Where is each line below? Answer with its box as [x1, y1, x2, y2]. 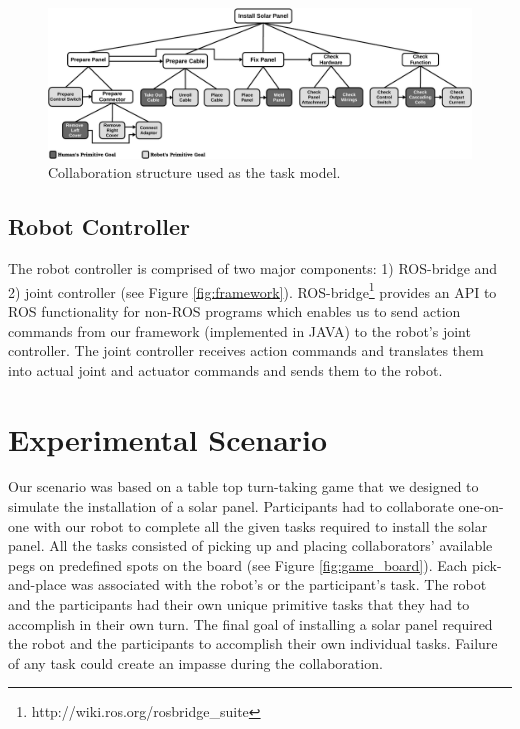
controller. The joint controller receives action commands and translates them [8, 340, 484, 361]
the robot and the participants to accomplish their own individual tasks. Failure [8, 633, 498, 654]
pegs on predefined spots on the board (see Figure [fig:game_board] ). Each [8, 554, 468, 575]
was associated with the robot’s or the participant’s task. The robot [70, 574, 487, 595]
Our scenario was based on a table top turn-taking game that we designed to [8, 476, 479, 497]
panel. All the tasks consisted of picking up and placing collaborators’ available [8, 535, 493, 556]
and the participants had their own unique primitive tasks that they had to [8, 594, 470, 615]
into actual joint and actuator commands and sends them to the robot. [8, 359, 443, 380]
